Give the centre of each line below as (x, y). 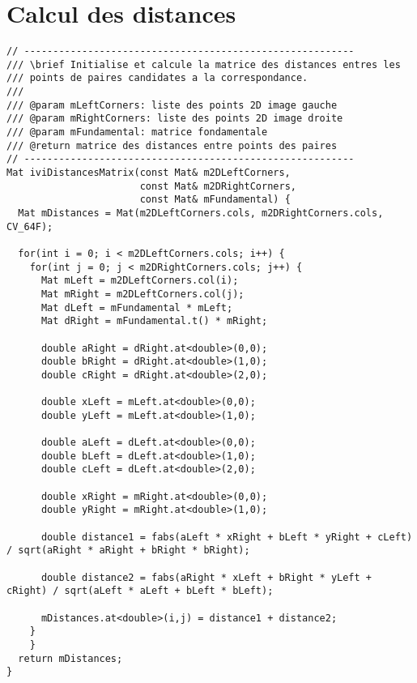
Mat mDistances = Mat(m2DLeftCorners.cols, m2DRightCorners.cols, (201, 213)
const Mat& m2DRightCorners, (218, 186)
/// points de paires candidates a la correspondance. (157, 78)
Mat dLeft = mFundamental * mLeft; (137, 307)
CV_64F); (30, 226)
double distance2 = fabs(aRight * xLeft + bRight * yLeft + (206, 577)
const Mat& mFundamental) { (215, 200)
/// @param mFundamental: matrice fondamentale (137, 132)
